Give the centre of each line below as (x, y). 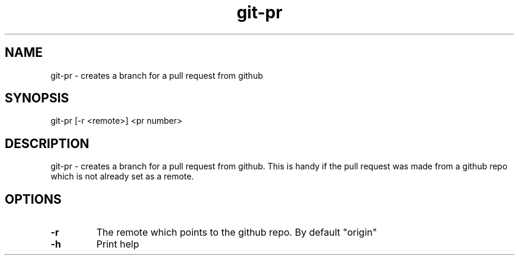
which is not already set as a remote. (122, 176)
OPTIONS (33, 199)
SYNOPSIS (37, 98)
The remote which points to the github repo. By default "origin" (237, 232)
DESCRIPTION (47, 143)
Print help (118, 244)
